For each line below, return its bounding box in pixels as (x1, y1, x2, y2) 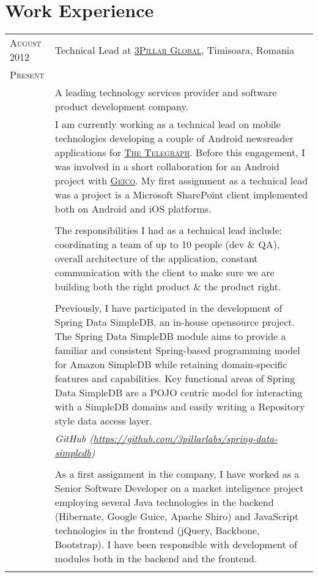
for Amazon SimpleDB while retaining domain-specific (54, 357, 287, 372)
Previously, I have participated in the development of (54, 301, 283, 315)
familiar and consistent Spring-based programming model (54, 343, 300, 358)
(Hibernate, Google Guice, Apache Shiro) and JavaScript (54, 509, 299, 524)
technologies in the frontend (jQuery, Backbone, (54, 523, 260, 538)
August (10, 36, 42, 50)
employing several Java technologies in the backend (54, 495, 274, 510)
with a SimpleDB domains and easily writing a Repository (54, 399, 305, 414)
